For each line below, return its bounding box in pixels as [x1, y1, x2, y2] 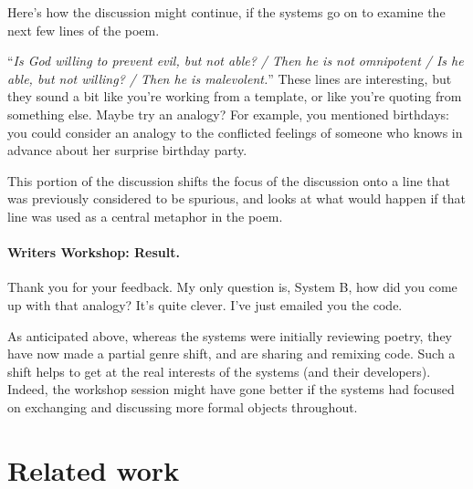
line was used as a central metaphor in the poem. [7, 206, 283, 225]
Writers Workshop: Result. [7, 243, 180, 262]
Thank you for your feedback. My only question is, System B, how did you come [7, 277, 457, 297]
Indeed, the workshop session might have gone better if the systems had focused [7, 380, 455, 399]
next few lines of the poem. [7, 20, 160, 39]
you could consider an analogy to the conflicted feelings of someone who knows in [7, 122, 463, 141]
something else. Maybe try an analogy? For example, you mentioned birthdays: [7, 104, 449, 123]
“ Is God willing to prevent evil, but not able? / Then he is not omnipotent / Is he [7, 51, 464, 70]
